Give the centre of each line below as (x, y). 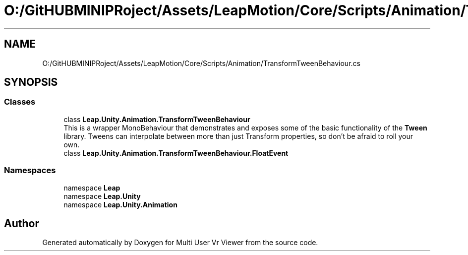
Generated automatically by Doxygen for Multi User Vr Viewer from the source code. (180, 243)
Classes (20, 102)
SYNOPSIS (31, 82)
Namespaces (30, 170)
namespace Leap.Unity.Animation (120, 204)
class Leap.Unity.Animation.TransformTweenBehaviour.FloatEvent (176, 153)
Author (22, 223)
